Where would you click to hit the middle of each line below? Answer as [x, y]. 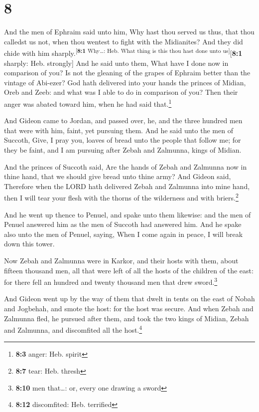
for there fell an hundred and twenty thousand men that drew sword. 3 [111, 281]
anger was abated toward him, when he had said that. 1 [88, 103]
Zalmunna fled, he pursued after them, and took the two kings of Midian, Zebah [127, 318]
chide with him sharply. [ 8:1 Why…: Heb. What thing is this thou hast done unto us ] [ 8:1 [123, 52]
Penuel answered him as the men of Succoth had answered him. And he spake [123, 224]
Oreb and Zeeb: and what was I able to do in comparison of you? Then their [121, 92]
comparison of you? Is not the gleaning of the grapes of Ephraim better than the [127, 73]
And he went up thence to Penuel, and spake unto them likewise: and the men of [128, 214]
